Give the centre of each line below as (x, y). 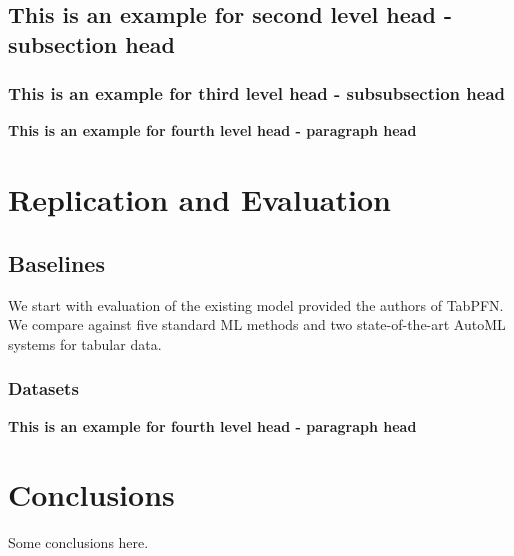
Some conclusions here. (78, 542)
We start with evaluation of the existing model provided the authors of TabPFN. (256, 304)
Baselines (56, 262)
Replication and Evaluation (199, 199)
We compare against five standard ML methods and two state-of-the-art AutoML (257, 324)
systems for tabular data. (85, 343)
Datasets (43, 388)
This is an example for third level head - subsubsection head (257, 93)
